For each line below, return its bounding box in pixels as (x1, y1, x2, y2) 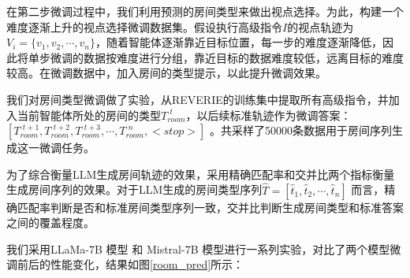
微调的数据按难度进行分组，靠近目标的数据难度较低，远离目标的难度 (50, 49, 404, 65)
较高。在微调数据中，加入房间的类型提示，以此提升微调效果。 (6, 65, 326, 81)
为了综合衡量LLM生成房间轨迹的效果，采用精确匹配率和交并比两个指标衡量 (6, 165, 395, 182)
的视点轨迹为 (287, 18, 354, 35)
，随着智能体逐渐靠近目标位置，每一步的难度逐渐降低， (95, 34, 383, 50)
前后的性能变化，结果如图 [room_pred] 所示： (17, 256, 244, 272)
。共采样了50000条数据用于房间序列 (209, 122, 392, 139)
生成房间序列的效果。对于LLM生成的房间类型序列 (6, 181, 263, 198)
